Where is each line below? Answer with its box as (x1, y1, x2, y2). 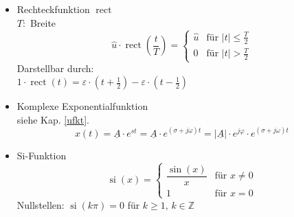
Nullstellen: (16, 197, 65, 212)
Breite (30, 15, 56, 30)
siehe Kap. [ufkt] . (16, 112, 89, 126)
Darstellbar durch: (16, 61, 94, 76)
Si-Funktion (16, 148, 67, 162)
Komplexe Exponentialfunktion (16, 99, 148, 113)
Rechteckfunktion (16, 2, 90, 16)
